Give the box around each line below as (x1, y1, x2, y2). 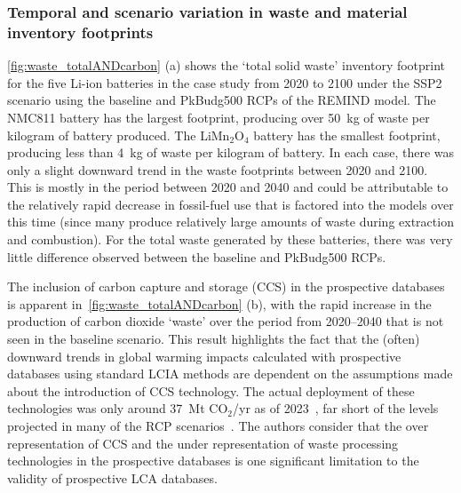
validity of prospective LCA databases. (7, 468, 218, 487)
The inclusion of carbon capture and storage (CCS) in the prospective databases (7, 277, 445, 296)
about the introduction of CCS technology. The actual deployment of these (7, 381, 415, 400)
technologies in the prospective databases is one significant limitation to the (7, 451, 419, 470)
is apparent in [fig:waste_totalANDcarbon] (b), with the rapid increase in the (7, 294, 432, 313)
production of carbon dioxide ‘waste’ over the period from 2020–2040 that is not (7, 312, 444, 330)
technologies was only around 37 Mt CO (7, 399, 228, 417)
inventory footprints (7, 20, 154, 43)
